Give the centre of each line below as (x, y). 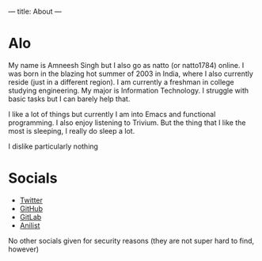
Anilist (30, 225)
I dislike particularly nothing (53, 146)
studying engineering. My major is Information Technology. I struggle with (129, 90)
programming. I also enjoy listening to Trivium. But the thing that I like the (127, 123)
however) (24, 249)
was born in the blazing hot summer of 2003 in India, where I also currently (131, 74)
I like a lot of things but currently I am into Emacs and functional (112, 114)
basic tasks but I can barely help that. (69, 99)
